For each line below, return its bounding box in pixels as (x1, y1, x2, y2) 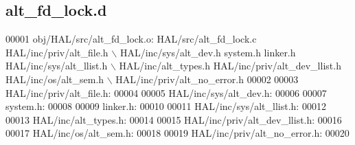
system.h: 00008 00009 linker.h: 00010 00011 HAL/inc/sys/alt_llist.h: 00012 (5, 99, 326, 113)
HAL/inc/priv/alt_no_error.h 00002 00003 (115, 71, 299, 86)
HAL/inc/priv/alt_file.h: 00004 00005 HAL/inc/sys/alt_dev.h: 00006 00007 (5, 85, 327, 100)
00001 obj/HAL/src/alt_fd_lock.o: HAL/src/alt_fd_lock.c (5, 32, 257, 46)
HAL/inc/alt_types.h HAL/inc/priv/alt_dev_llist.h (119, 58, 341, 73)
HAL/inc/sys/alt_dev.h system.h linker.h (119, 45, 296, 59)
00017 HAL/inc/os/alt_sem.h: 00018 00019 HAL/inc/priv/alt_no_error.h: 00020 (5, 126, 350, 140)
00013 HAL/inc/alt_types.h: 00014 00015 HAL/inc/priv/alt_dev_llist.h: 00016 (5, 112, 342, 126)
